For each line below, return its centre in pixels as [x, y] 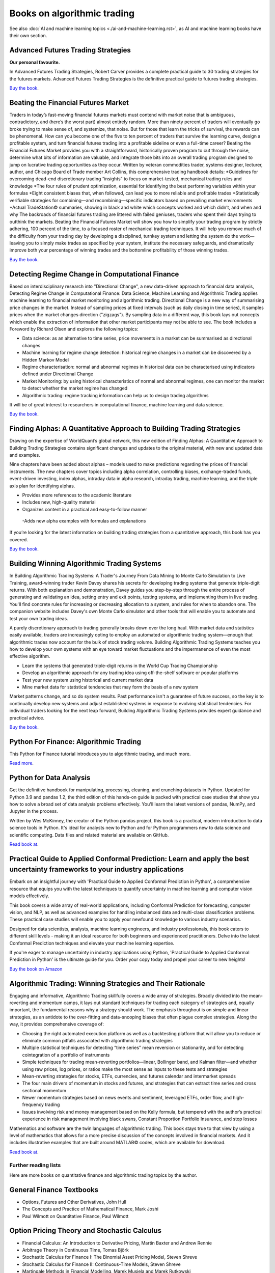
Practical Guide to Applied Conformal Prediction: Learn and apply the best [129, 859]
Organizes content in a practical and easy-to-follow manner [85, 509]
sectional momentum [44, 1090]
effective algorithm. [30, 656]
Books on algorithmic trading [72, 13]
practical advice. [27, 717]
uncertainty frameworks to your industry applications [97, 869]
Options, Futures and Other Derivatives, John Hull [74, 1202]
